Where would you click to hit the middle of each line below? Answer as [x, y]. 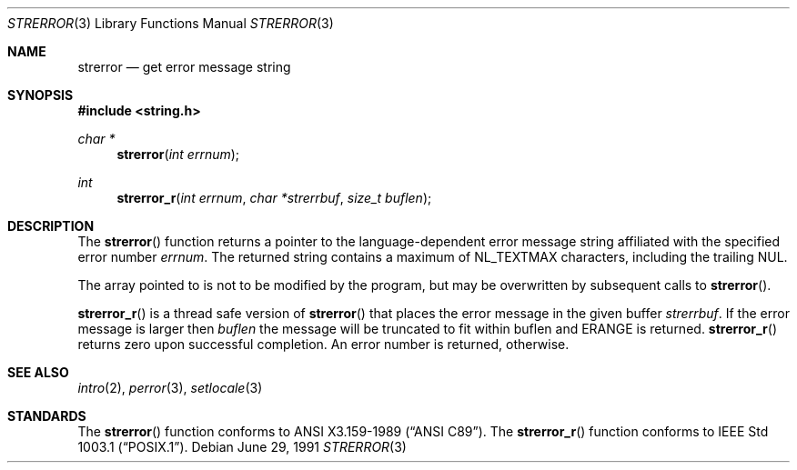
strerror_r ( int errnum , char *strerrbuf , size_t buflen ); [274, 198]
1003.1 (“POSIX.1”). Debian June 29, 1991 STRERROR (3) [242, 447]
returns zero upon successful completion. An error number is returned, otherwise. [323, 344]
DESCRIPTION [51, 226]
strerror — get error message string [184, 67]
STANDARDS [47, 416]
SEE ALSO [38, 372]
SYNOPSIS [40, 95]
